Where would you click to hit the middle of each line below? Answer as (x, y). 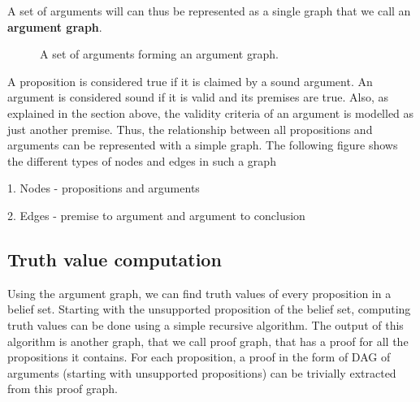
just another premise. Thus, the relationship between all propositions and (190, 129)
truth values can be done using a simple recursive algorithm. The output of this (206, 324)
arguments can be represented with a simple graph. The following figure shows (203, 145)
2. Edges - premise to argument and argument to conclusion (156, 215)
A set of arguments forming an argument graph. (159, 54)
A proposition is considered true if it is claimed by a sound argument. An (190, 81)
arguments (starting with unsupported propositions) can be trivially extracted (202, 372)
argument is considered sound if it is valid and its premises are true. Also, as (198, 97)
